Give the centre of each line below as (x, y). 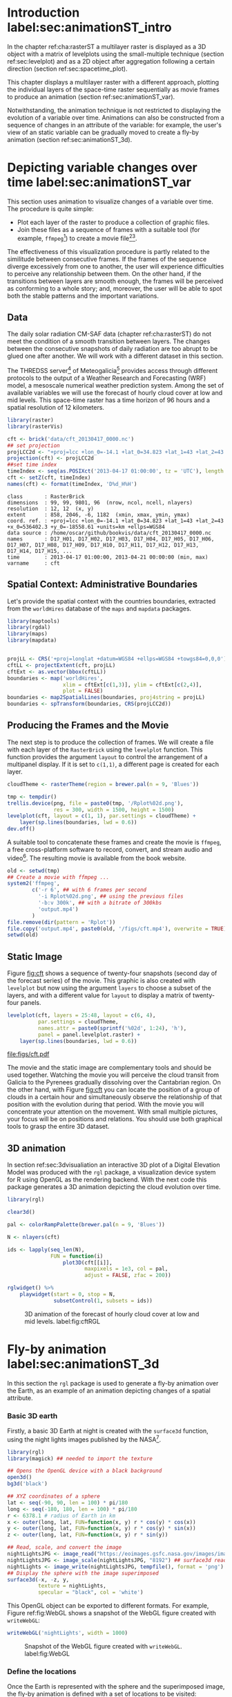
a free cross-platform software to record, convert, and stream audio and (110, 850)
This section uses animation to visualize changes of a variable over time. (110, 201)
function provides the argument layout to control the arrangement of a (108, 756)
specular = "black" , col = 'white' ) (90, 1592)
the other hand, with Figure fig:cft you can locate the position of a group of (113, 1090)
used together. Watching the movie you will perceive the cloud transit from (113, 1075)
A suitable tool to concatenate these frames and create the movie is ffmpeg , (114, 842)
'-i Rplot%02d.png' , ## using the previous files (111, 897)
